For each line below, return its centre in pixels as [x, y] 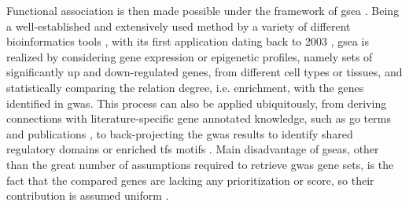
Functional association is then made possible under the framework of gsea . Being [203, 10]
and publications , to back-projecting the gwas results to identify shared [180, 133]
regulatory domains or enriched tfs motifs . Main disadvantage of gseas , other [193, 149]
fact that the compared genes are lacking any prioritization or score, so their [190, 180]
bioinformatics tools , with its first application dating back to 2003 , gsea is [188, 41]
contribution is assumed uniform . [88, 195]
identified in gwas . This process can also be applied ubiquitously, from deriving [197, 103]
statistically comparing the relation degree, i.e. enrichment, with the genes [185, 87]
